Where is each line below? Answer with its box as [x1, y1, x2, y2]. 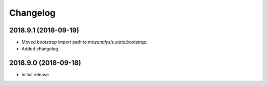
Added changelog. [21, 46, 60, 52]
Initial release [21, 72, 49, 78]
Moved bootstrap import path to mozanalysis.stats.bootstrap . [21, 39, 148, 45]
